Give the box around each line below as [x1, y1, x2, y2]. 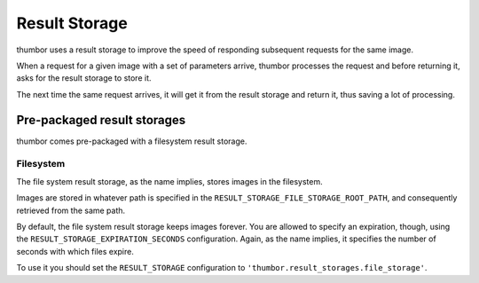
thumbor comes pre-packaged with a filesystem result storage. [16, 136, 247, 146]
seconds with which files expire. [16, 246, 135, 256]
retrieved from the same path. [16, 205, 126, 216]
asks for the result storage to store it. [16, 73, 152, 83]
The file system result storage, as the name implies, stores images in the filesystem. [16, 176, 323, 186]
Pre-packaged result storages [16, 112, 186, 128]
